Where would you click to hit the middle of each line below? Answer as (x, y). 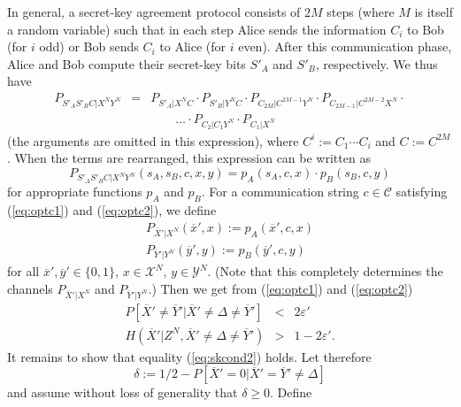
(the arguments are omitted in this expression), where (153, 140)
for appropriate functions (75, 192)
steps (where (361, 12)
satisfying (422, 192)
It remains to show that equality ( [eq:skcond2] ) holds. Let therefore (189, 356)
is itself (434, 12)
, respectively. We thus (376, 63)
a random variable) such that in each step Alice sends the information (197, 29)
